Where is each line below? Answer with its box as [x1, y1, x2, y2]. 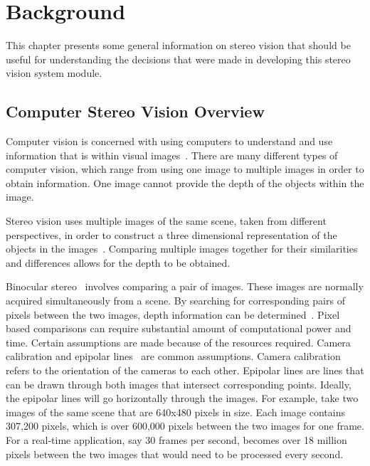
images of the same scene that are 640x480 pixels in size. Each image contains [6, 404, 345, 419]
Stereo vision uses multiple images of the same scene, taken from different [6, 213, 327, 228]
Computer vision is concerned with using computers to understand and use [6, 134, 333, 149]
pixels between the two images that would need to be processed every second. [6, 446, 344, 461]
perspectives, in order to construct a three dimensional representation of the [6, 227, 337, 242]
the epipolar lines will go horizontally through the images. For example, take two [6, 391, 359, 406]
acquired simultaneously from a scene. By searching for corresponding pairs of [6, 293, 345, 308]
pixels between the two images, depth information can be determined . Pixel [6, 307, 340, 322]
